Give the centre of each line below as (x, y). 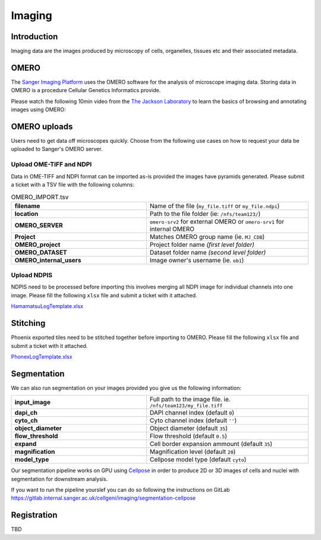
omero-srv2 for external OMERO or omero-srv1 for (217, 221)
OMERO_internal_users (48, 260)
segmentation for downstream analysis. (59, 479)
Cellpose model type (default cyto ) (198, 460)
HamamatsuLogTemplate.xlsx (47, 306)
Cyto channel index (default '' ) (193, 420)
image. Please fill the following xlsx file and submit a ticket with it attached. (104, 295)
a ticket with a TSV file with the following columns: (73, 184)
